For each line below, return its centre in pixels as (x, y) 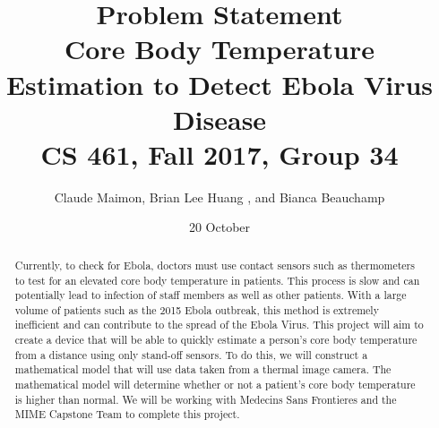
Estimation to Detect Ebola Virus (219, 84)
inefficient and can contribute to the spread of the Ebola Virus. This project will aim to (219, 325)
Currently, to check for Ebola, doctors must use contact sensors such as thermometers (215, 265)
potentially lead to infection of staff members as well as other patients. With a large (211, 295)
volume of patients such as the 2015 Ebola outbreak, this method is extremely (197, 309)
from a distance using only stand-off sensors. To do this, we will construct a (191, 354)
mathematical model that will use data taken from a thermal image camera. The (203, 369)
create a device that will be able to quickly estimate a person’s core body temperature (216, 340)
